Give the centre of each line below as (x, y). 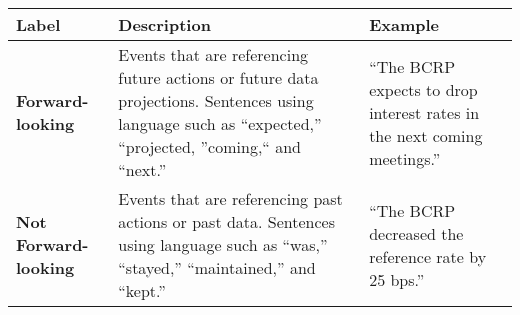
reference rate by (428, 256)
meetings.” (405, 158)
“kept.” (142, 290)
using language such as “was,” (223, 244)
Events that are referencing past (230, 198)
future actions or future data (218, 77)
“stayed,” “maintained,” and (217, 267)
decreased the (416, 233)
